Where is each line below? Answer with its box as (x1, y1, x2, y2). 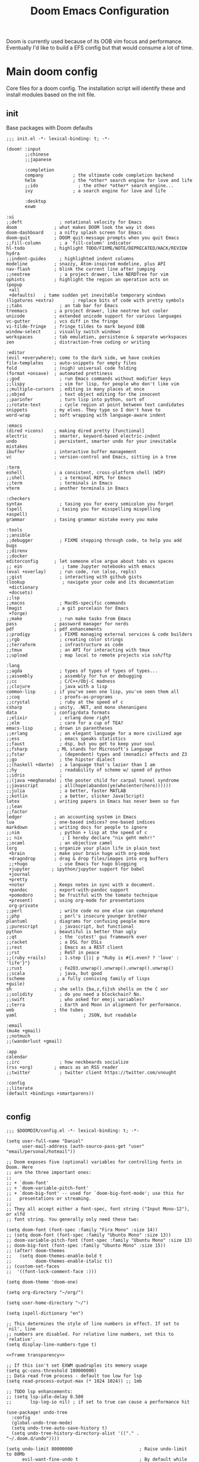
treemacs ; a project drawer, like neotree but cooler (6, 308, 169, 314)
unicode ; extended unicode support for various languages (6, 313, 182, 319)
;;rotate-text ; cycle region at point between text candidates (6, 401, 185, 408)
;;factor (6, 809, 28, 814)
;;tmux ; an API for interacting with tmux (6, 647, 150, 653)
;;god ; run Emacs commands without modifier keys (6, 376, 171, 382)
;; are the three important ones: (6, 1169, 92, 1175)
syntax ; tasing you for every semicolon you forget (6, 501, 174, 507)
